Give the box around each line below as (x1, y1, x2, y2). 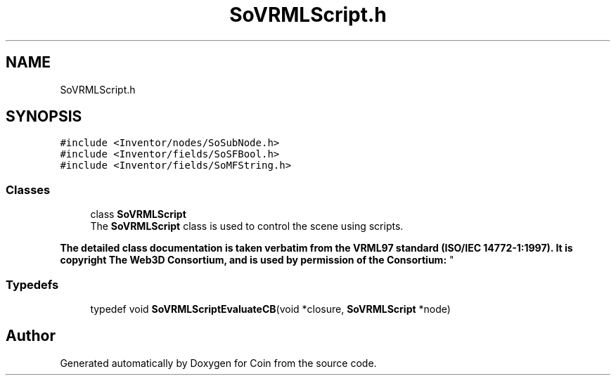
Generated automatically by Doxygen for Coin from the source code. (60, 356, 377, 369)
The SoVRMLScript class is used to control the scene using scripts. (90, 220, 404, 233)
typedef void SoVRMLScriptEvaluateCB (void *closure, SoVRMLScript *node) (90, 302, 451, 315)
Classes (6, 182, 51, 197)
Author (6, 327, 56, 345)
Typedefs (6, 277, 59, 292)
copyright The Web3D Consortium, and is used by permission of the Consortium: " (60, 254, 454, 266)
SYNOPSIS (6, 108, 82, 126)
